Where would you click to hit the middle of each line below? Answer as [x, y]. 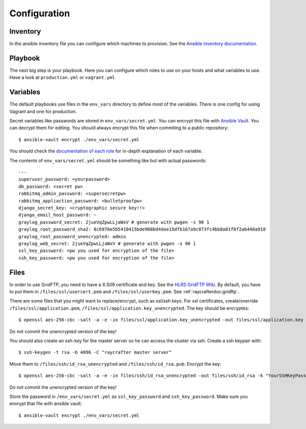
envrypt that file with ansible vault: [46, 403]
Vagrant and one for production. [43, 111]
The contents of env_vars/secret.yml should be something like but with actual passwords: [108, 160]
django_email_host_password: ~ [58, 215]
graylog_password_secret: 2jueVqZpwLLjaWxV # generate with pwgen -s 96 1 [114, 222]
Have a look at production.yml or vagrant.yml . [63, 78]
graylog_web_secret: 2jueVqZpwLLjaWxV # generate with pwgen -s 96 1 [107, 243]
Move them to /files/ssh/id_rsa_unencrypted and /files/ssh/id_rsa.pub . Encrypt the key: [115, 364]
